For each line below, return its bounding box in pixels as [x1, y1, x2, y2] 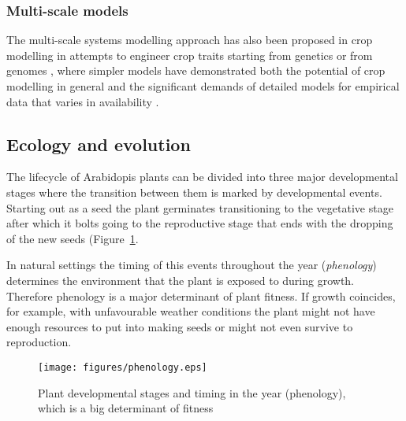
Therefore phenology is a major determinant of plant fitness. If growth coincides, [6, 287, 396, 304]
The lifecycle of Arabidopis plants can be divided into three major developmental [6, 168, 398, 185]
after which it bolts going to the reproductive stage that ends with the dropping [6, 215, 393, 231]
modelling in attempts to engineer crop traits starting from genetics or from [6, 46, 373, 63]
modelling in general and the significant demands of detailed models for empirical [6, 78, 400, 94]
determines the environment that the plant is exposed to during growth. [6, 271, 355, 288]
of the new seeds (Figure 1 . [6, 230, 139, 246]
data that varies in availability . [6, 93, 159, 109]
